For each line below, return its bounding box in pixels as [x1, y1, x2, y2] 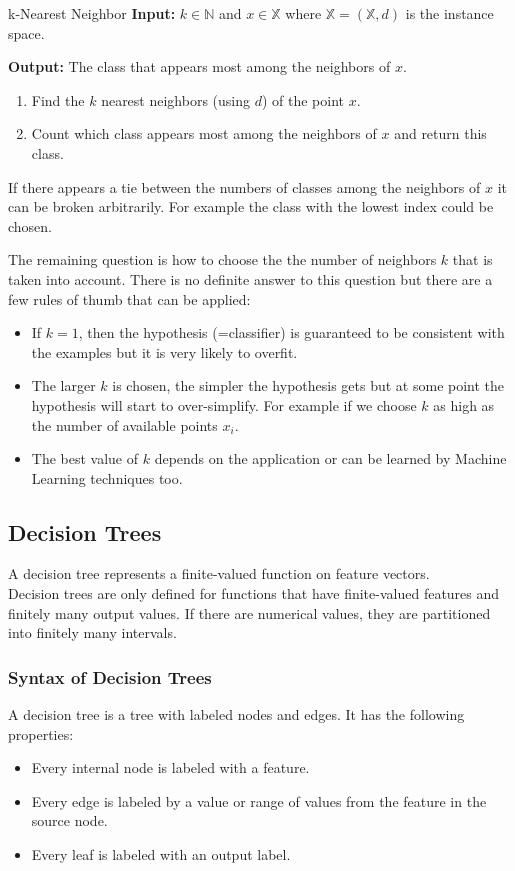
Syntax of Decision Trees [8, 664, 212, 689]
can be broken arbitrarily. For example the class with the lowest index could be [8, 196, 494, 217]
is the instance [405, 3, 494, 23]
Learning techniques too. [31, 467, 183, 488]
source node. [31, 810, 108, 831]
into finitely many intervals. [8, 622, 177, 643]
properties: [8, 723, 74, 744]
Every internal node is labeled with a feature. [31, 757, 310, 778]
